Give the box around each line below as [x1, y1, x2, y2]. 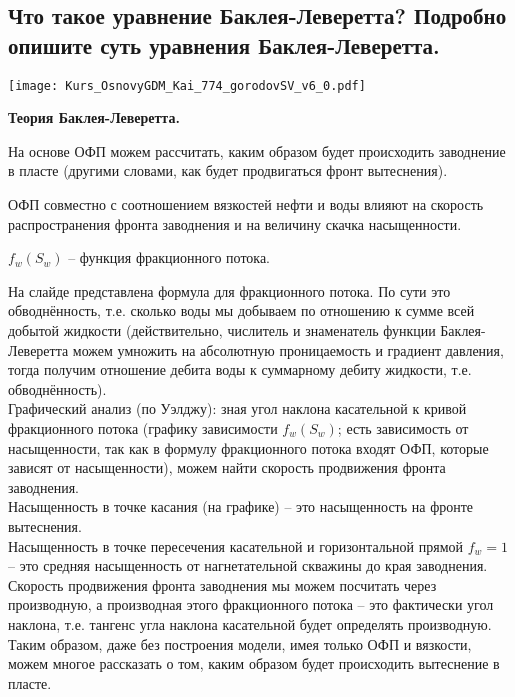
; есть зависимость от [337, 417, 469, 438]
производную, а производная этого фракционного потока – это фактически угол [8, 594, 494, 615]
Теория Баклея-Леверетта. [8, 107, 180, 128]
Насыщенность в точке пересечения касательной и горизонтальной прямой [8, 535, 464, 556]
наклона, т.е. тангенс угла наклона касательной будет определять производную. [8, 613, 492, 634]
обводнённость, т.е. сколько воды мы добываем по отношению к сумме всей [8, 300, 475, 321]
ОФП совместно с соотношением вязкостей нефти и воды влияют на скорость [8, 194, 484, 215]
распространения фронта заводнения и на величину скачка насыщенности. [8, 213, 462, 234]
